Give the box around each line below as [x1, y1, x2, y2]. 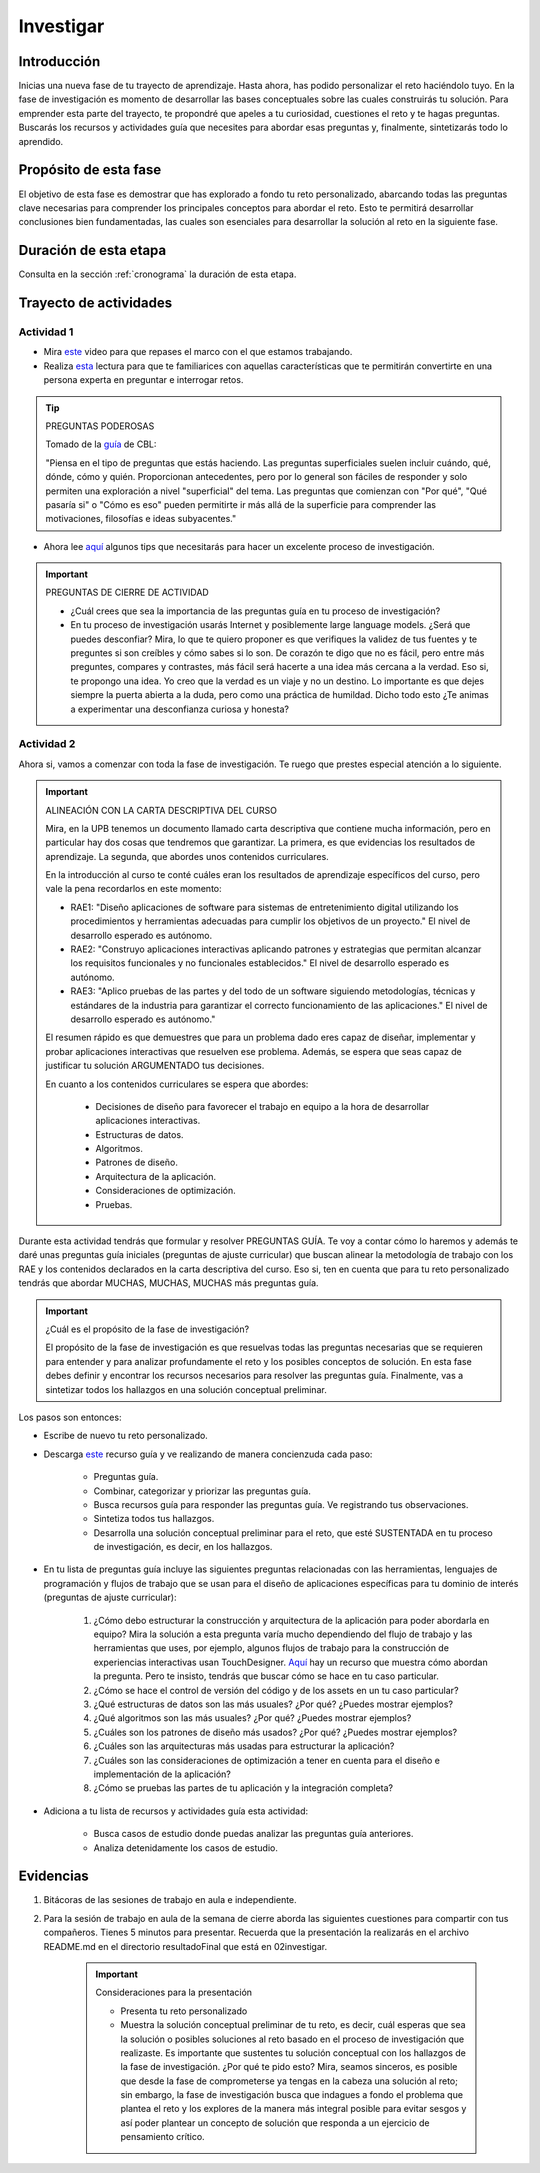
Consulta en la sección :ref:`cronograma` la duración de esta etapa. [18, 268, 297, 280]
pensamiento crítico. [120, 2131, 205, 2143]
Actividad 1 [18, 325, 74, 339]
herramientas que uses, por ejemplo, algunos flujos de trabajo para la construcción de [93, 1642, 450, 1654]
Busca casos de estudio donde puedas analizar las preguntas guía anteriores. [93, 1828, 414, 1840]
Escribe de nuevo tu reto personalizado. [43, 1430, 209, 1442]
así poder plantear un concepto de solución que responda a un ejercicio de [120, 2116, 430, 2129]
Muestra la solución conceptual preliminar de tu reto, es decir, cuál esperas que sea [120, 2019, 466, 2031]
